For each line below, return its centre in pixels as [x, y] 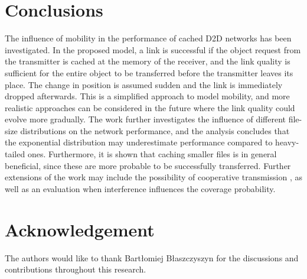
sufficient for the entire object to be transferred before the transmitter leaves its [149, 72]
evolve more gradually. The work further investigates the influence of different [145, 119]
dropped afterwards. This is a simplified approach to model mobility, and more [147, 96]
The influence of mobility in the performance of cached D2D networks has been [148, 38]
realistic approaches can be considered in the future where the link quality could [150, 107]
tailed [15, 154]
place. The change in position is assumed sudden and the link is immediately [144, 84]
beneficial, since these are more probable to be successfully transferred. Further [148, 165]
